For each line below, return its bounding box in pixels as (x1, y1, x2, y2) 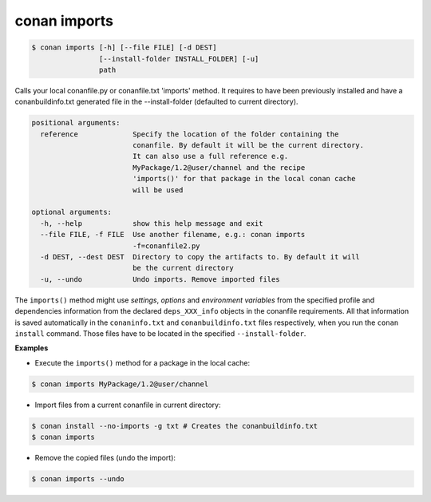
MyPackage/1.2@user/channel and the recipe (132, 163, 306, 172)
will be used (132, 185, 184, 195)
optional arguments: (31, 208, 112, 217)
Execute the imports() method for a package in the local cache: (34, 358, 251, 367)
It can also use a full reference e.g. (132, 152, 289, 161)
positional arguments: (31, 118, 121, 128)
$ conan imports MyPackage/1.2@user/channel (31, 379, 209, 389)
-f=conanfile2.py (132, 241, 200, 251)
